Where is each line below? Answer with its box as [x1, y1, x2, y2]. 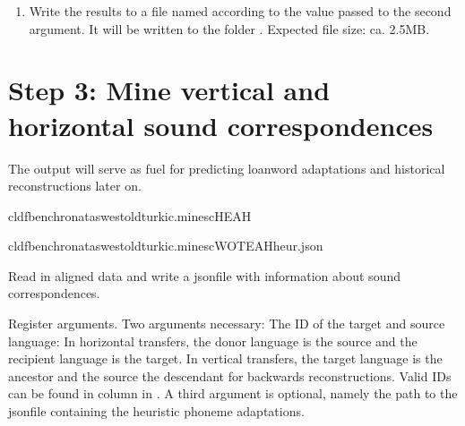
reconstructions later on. [8, 176, 142, 195]
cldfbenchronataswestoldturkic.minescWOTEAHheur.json [8, 236, 323, 255]
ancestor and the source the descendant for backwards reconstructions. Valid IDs [8, 366, 452, 385]
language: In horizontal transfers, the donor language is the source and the [8, 331, 418, 350]
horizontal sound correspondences [8, 106, 434, 143]
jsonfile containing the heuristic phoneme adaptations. [8, 402, 305, 421]
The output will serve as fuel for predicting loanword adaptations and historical [8, 158, 445, 177]
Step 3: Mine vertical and [8, 72, 331, 108]
